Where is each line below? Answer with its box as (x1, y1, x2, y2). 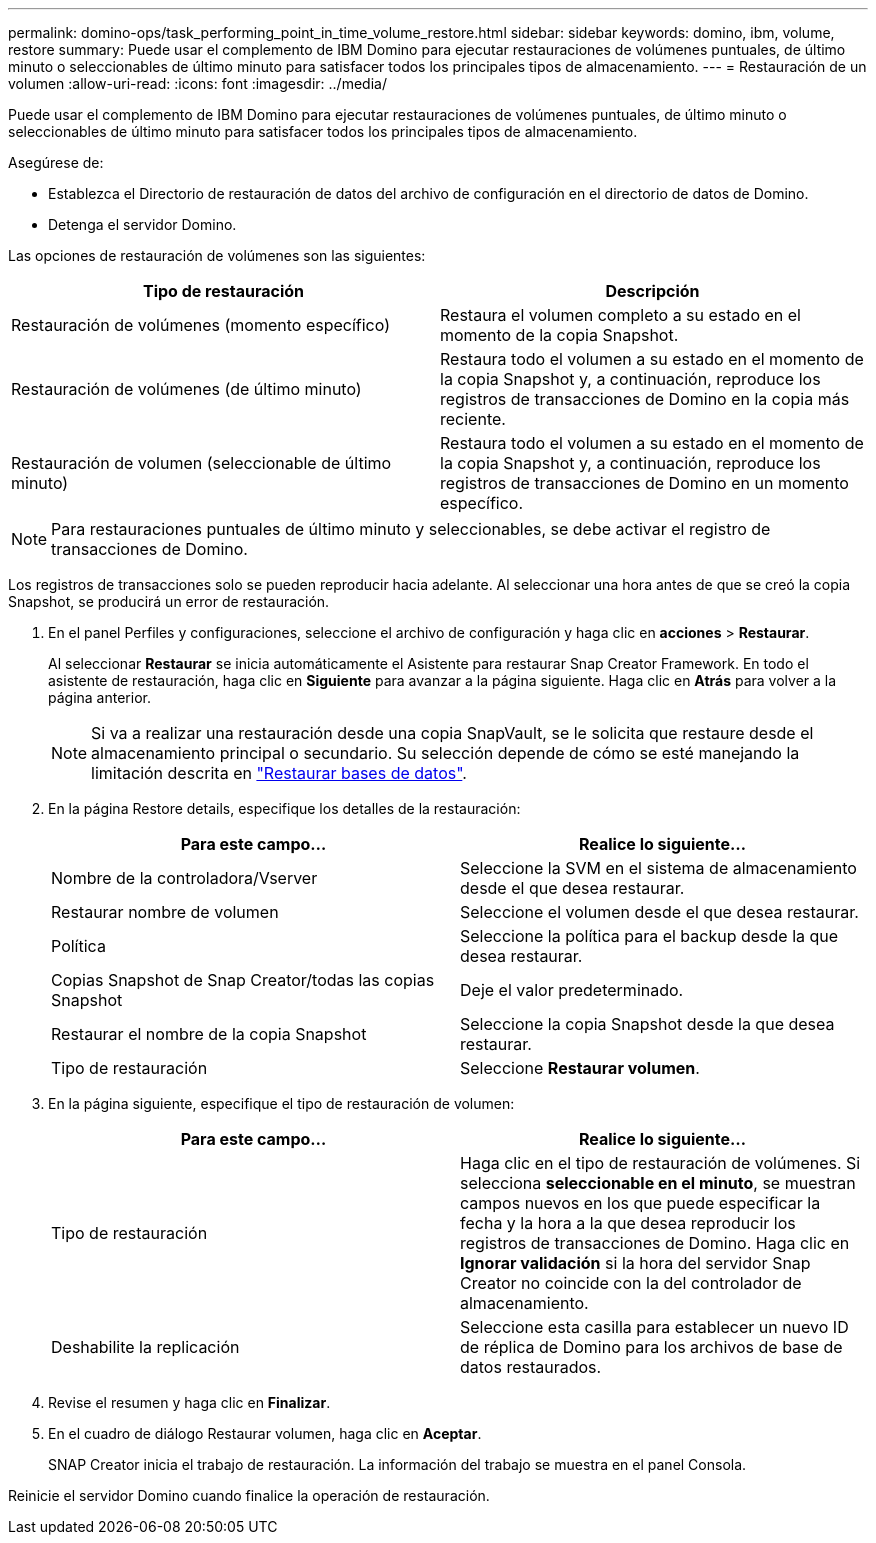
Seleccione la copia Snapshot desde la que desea (460, 1014, 835, 1034)
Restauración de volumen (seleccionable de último (11, 453, 392, 473)
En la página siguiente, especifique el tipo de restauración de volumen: (48, 1095, 515, 1112)
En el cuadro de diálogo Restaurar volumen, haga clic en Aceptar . (48, 1425, 482, 1442)
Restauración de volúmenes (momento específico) (11, 315, 390, 335)
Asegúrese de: (8, 154, 104, 171)
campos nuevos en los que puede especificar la (460, 1193, 821, 1213)
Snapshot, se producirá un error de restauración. (8, 593, 330, 610)
